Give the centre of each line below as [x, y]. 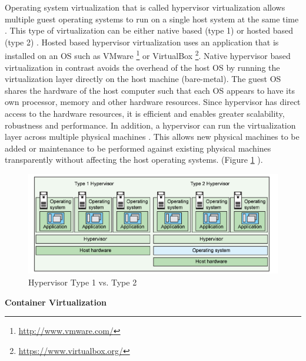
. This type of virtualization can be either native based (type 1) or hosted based [149, 30]
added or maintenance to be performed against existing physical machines [138, 148]
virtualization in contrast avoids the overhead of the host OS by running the [142, 67]
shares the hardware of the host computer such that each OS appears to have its [150, 90]
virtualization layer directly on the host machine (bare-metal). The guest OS [143, 79]
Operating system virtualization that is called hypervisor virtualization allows [145, 7]
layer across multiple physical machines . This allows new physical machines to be [152, 137]
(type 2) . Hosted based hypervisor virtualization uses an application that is [142, 42]
